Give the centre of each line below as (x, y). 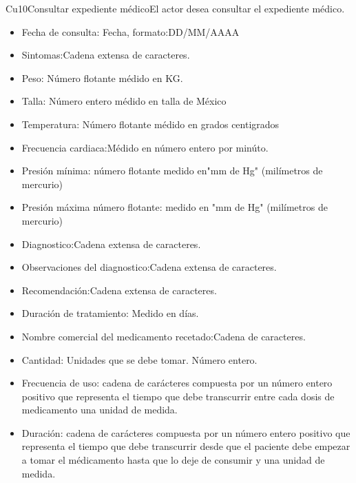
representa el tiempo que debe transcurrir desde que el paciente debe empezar (186, 446)
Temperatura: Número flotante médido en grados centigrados (150, 124)
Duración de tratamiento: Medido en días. (110, 313)
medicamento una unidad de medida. (100, 410)
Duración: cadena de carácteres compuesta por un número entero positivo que (186, 432)
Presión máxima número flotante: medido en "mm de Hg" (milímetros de (175, 207)
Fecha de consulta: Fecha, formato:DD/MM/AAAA (130, 31)
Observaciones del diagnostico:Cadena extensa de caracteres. (149, 267)
